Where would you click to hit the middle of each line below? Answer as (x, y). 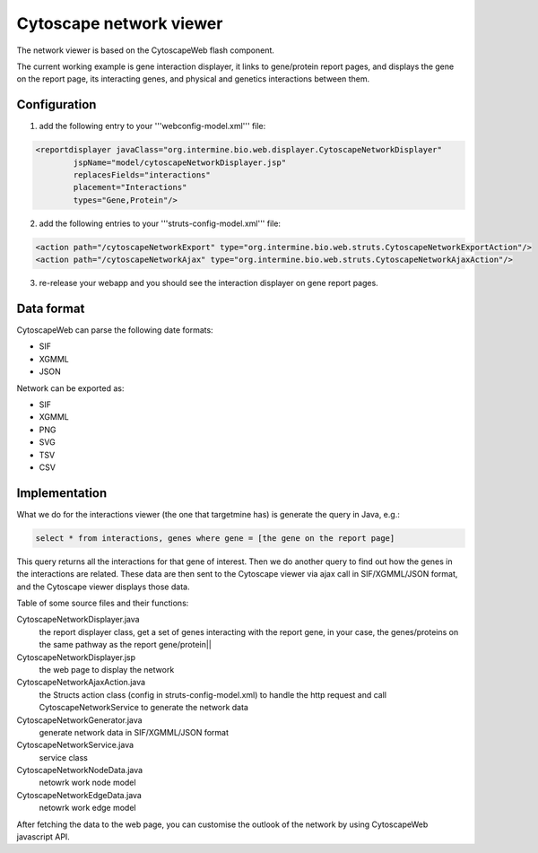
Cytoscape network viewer (120, 23)
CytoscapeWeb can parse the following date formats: (115, 330)
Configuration (56, 104)
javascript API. (43, 837)
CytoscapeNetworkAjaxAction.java (81, 683)
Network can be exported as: (70, 388)
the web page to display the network (107, 669)
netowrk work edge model (87, 808)
